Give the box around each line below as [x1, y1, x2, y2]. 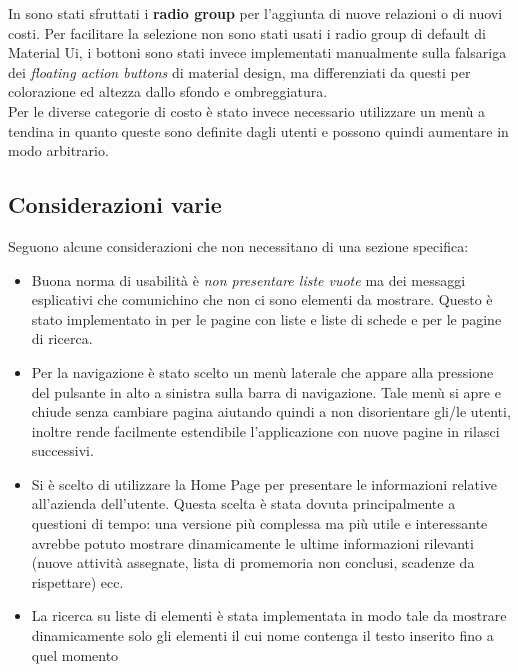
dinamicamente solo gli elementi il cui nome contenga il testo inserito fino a [31, 625, 494, 646]
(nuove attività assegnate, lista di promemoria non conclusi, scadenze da [31, 552, 475, 573]
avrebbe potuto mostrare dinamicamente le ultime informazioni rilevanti [31, 532, 474, 553]
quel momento [31, 644, 119, 665]
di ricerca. [31, 328, 93, 349]
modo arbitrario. [8, 140, 109, 161]
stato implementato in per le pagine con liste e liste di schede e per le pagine [31, 308, 502, 329]
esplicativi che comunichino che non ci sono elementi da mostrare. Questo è [31, 289, 493, 310]
